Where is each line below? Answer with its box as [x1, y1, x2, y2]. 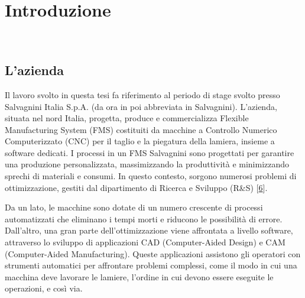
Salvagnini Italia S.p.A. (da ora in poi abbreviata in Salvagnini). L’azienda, [5, 100, 277, 112]
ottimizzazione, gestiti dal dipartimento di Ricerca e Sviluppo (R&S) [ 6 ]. [5, 181, 268, 193]
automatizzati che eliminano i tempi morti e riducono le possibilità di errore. [5, 212, 283, 225]
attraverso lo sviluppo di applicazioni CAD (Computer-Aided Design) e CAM [5, 236, 285, 248]
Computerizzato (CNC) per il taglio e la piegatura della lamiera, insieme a [5, 135, 275, 147]
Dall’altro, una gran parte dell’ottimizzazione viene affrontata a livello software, [5, 224, 293, 237]
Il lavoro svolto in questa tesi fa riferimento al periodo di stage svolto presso [5, 88, 280, 101]
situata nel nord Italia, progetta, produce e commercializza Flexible [5, 112, 249, 124]
